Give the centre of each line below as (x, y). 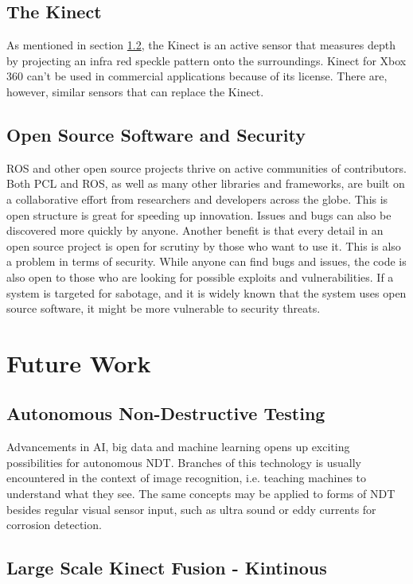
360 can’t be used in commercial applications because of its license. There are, (197, 76)
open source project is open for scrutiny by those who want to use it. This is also (204, 245)
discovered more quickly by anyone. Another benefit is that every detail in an (195, 230)
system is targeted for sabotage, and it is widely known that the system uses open (206, 292)
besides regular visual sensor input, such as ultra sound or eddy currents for (191, 509)
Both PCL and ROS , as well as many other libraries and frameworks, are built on (206, 183)
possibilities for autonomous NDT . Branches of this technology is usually (184, 462)
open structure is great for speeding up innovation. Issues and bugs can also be (199, 214)
